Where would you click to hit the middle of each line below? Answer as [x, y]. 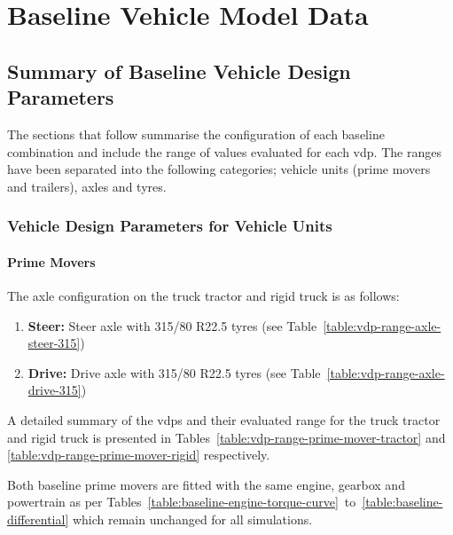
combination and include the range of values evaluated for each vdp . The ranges [224, 151]
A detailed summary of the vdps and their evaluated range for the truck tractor [224, 419]
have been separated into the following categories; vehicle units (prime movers [219, 169]
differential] [38, 519]
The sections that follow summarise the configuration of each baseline [196, 134]
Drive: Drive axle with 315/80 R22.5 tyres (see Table [174, 372]
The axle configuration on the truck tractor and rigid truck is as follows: [203, 295]
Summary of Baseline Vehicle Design [179, 71]
